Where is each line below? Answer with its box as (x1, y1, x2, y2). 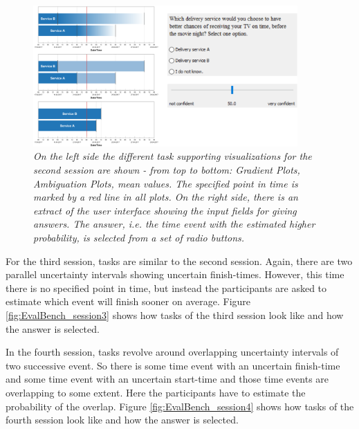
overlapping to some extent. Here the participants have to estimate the (6, 385, 306, 399)
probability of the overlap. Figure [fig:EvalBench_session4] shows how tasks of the (6, 399, 354, 413)
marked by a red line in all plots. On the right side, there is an (33, 190, 298, 204)
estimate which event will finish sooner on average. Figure (6, 294, 251, 309)
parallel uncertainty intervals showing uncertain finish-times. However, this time (6, 267, 344, 282)
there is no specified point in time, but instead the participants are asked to (6, 280, 327, 295)
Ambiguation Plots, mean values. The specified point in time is (33, 176, 298, 190)
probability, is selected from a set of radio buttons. (33, 230, 245, 244)
